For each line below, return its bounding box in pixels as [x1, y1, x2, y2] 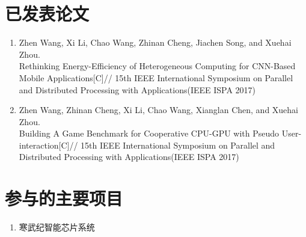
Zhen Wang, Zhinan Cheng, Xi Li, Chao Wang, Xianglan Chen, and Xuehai [19, 103, 299, 116]
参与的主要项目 [5, 186, 123, 211]
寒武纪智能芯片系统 [19, 221, 95, 233]
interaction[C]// [19, 138, 78, 151]
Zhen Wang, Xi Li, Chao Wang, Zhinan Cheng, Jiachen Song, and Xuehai [19, 36, 292, 49]
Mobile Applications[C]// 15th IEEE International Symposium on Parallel [19, 71, 293, 84]
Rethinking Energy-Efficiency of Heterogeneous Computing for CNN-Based [19, 60, 296, 72]
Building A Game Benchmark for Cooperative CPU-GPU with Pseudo [19, 127, 280, 140]
